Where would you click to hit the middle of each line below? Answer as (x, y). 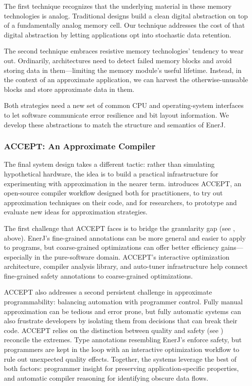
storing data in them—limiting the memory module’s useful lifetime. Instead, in (123, 70)
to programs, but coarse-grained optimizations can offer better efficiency (111, 247)
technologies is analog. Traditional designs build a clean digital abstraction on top (126, 15)
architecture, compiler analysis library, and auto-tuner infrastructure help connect (126, 266)
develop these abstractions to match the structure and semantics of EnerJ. (115, 124)
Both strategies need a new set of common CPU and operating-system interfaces (124, 105)
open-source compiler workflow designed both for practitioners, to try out (113, 193)
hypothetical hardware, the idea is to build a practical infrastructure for (111, 173)
